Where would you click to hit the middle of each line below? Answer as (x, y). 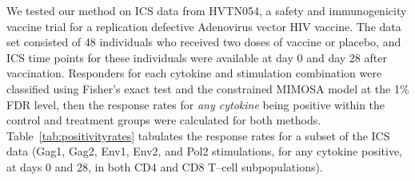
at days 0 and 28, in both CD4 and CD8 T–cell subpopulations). (165, 166)
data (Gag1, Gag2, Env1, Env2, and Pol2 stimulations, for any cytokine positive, (204, 151)
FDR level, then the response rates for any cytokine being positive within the (196, 104)
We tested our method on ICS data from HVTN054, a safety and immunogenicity (207, 10)
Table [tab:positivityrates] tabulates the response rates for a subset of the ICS (198, 135)
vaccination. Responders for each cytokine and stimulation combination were (194, 73)
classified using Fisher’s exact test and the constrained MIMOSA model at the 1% (208, 88)
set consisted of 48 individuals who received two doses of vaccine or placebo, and (204, 42)
